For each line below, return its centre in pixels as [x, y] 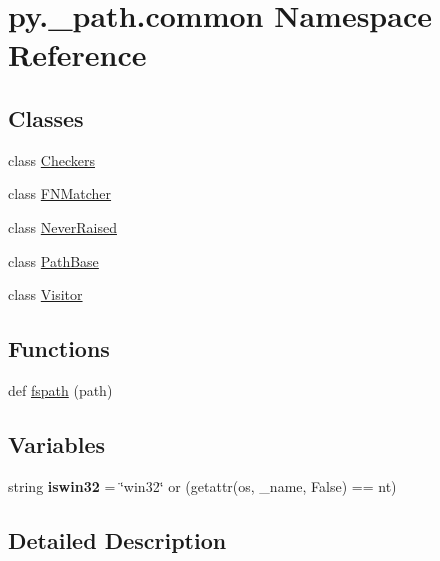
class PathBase [53, 260]
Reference [77, 54]
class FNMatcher [60, 193]
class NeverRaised [62, 226]
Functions [59, 348]
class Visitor [45, 294]
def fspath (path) [60, 389]
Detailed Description [117, 539]
